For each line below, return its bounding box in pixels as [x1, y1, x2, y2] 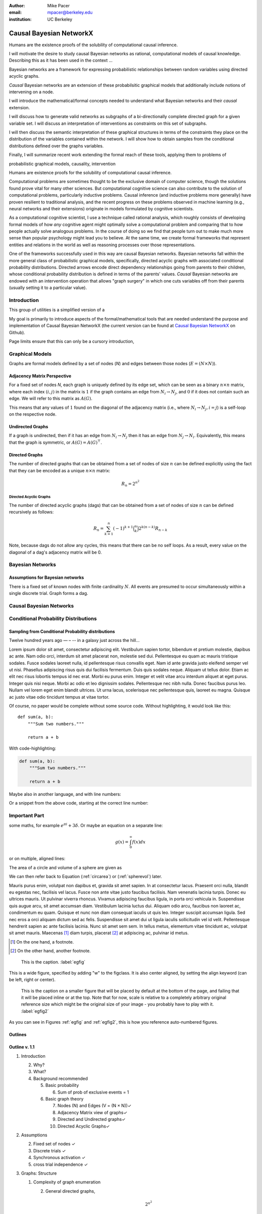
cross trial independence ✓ [33, 1161, 88, 1167]
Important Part [9, 812, 45, 819]
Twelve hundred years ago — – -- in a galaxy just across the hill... [9, 638, 140, 643]
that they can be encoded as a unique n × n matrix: [9, 468, 111, 473]
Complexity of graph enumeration [33, 1179, 101, 1185]
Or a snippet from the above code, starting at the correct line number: [9, 800, 148, 806]
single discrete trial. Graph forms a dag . [9, 590, 88, 596]
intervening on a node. [9, 89, 54, 95]
